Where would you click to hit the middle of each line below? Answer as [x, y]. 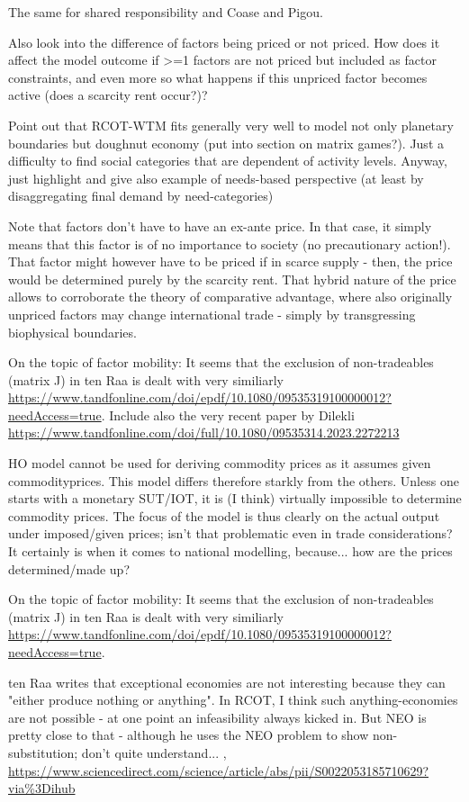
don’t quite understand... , [154, 752]
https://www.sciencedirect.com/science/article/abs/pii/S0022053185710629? [219, 770]
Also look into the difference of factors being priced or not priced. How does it [224, 42]
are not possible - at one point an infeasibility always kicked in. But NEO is [217, 717]
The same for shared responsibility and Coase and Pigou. [166, 12]
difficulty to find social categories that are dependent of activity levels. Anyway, [228, 161]
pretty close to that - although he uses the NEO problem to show [189, 735]
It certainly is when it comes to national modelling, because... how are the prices [230, 551]
